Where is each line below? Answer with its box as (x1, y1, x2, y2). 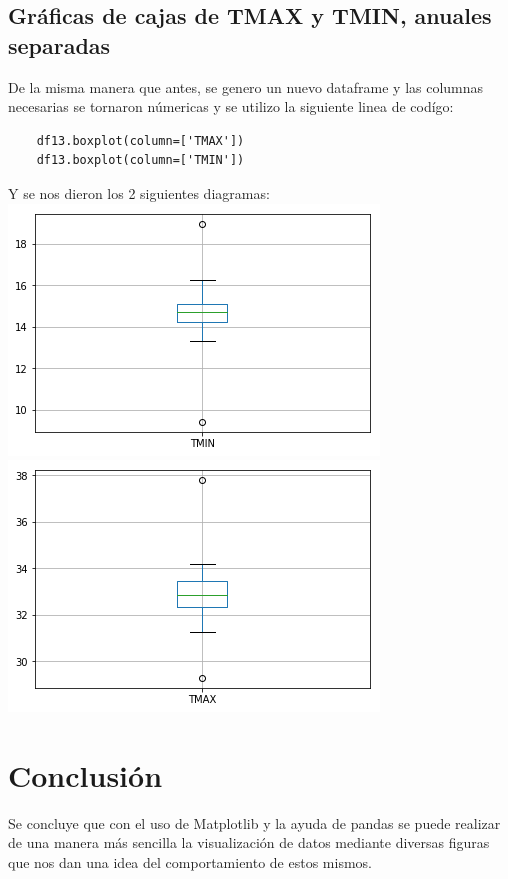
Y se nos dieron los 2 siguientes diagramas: (8, 182, 270, 203)
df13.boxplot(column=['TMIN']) (36, 153, 245, 168)
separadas (8, 29, 111, 60)
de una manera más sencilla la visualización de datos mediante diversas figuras (8, 832, 490, 853)
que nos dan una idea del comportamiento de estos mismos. (8, 852, 372, 873)
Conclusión (8, 754, 163, 795)
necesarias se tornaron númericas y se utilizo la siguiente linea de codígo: (8, 96, 454, 117)
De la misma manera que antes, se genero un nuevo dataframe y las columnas (8, 76, 484, 97)
